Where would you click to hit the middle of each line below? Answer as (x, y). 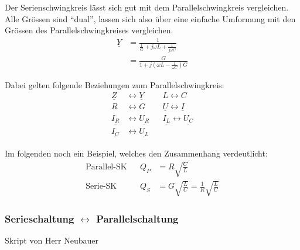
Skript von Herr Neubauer (52, 240)
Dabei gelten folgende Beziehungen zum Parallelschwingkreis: (115, 84)
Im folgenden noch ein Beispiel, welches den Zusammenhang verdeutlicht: (136, 153)
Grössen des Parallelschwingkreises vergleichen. (89, 30)
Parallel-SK (106, 167)
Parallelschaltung (137, 218)
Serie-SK (101, 187)
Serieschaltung (40, 218)
